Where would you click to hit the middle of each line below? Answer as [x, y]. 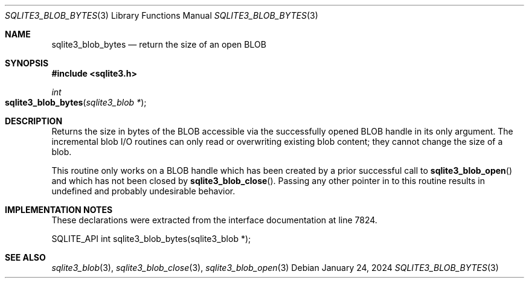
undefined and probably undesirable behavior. [143, 191]
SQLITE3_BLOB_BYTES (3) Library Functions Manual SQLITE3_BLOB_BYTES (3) [162, 15]
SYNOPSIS [27, 63]
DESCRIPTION [34, 121]
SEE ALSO [25, 257]
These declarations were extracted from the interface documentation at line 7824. [214, 220]
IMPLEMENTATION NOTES [59, 210]
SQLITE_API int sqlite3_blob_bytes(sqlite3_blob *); [151, 239]
